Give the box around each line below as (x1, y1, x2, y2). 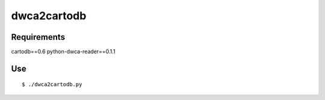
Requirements (11, 32, 66, 42)
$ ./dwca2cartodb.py (22, 81, 82, 88)
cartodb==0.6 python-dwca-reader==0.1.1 (11, 48, 116, 55)
